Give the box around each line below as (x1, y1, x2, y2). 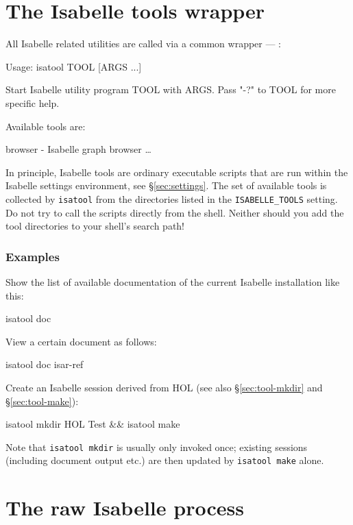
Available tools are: (5, 119, 86, 133)
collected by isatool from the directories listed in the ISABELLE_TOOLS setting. (5, 191, 338, 206)
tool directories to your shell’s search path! (5, 219, 185, 233)
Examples (5, 247, 60, 265)
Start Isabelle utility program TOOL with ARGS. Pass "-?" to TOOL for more (5, 82, 336, 97)
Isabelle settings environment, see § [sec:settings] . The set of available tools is (5, 178, 327, 193)
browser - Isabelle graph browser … (5, 142, 151, 156)
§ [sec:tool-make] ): (5, 393, 79, 408)
